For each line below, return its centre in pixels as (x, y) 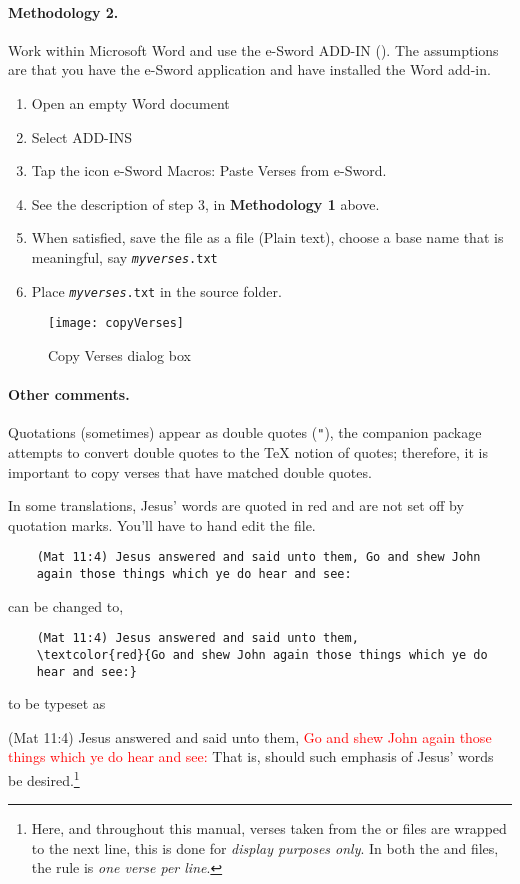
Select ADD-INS (82, 136)
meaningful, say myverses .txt (124, 256)
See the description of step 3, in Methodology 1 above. (205, 203)
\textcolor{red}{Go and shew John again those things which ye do (262, 654)
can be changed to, (66, 605)
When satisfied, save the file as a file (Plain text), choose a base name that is (267, 237)
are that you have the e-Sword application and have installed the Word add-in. (249, 69)
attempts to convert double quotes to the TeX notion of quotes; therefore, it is (248, 451)
